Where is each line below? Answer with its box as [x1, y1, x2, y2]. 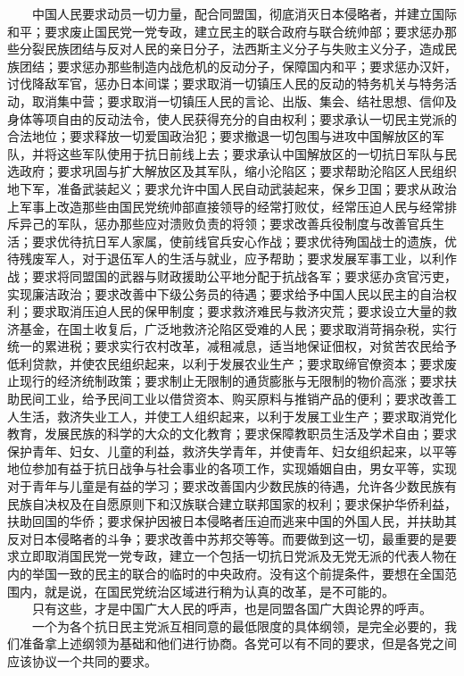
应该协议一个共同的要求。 [7, 651, 157, 670]
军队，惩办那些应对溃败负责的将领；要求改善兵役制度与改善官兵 [56, 214, 432, 233]
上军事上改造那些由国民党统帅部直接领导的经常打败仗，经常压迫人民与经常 [7, 196, 444, 215]
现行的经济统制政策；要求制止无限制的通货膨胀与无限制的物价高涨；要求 [19, 371, 444, 390]
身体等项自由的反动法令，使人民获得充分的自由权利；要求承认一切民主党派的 [7, 109, 457, 128]
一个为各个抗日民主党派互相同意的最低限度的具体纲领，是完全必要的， [31, 616, 444, 635]
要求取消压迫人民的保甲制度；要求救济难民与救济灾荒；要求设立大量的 [31, 302, 444, 321]
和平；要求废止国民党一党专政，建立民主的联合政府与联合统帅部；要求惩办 [7, 21, 444, 40]
